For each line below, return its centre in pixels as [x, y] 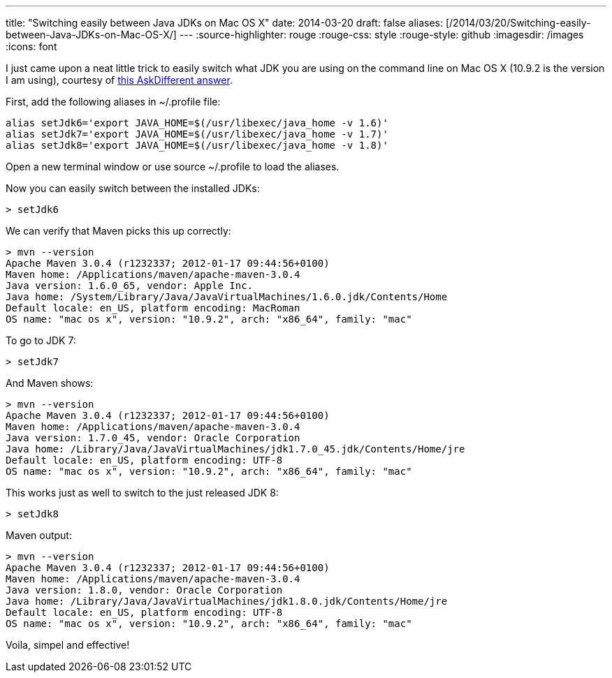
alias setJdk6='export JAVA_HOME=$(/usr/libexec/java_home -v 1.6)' [197, 123]
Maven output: [39, 535]
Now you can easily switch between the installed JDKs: [133, 188]
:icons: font [31, 46]
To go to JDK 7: [41, 340]
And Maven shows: [50, 383]
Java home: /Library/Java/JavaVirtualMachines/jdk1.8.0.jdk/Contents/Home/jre [227, 601]
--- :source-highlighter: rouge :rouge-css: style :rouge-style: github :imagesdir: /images [381, 35]
